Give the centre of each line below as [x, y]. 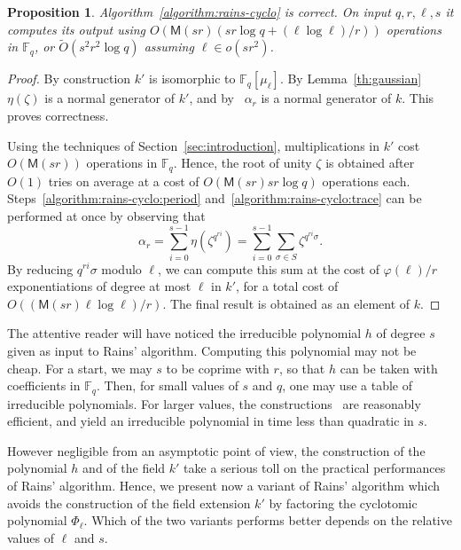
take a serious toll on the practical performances [315, 468]
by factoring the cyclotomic [343, 503]
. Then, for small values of [167, 385]
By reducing [40, 268]
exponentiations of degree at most [99, 286]
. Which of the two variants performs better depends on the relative [268, 520]
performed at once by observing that [106, 215]
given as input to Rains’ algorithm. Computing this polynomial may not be [212, 350]
